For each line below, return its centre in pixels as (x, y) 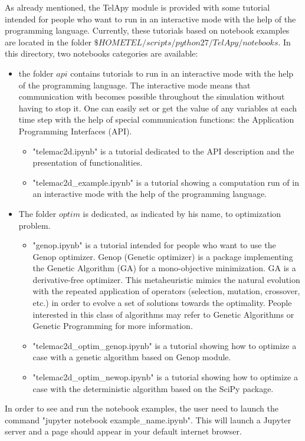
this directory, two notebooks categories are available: (101, 53)
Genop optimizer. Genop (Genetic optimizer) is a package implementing (163, 256)
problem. (35, 225)
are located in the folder (48, 42)
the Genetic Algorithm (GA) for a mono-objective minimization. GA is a (164, 268)
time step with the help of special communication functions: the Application (156, 119)
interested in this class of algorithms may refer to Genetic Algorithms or (163, 314)
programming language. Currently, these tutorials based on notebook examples (147, 30)
